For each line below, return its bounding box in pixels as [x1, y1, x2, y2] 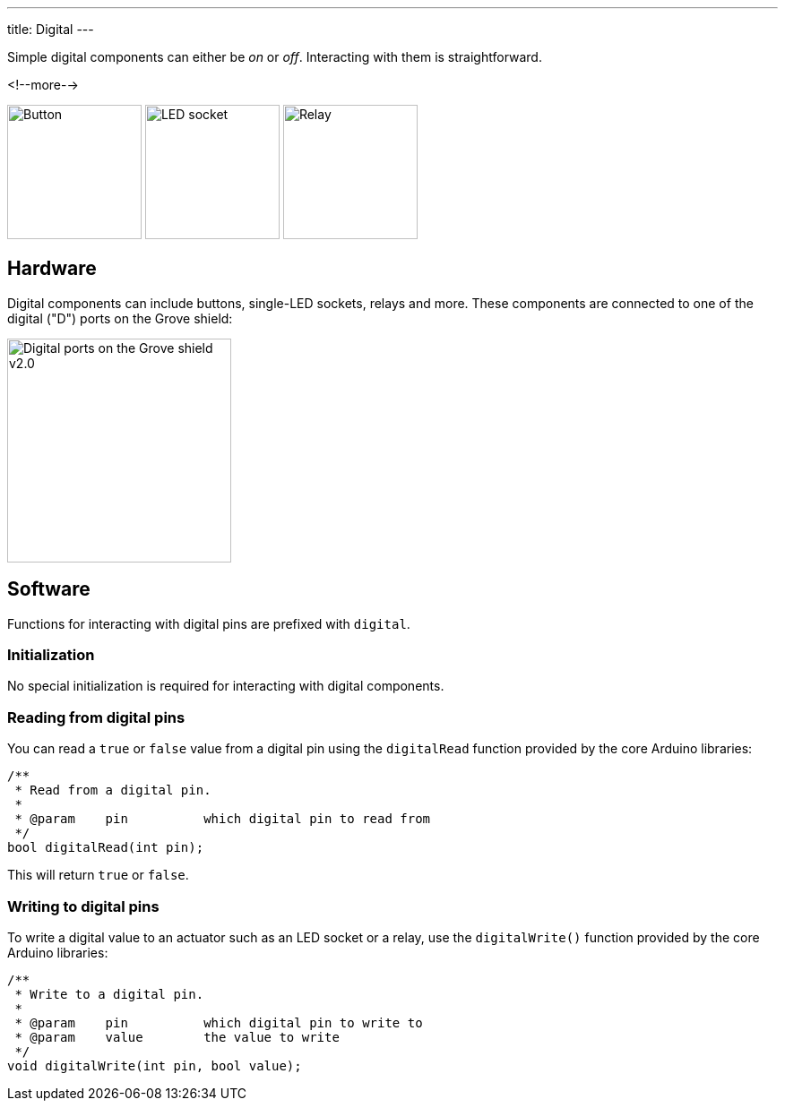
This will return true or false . [7, 867, 189, 883]
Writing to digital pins [7, 897, 160, 915]
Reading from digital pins [7, 708, 185, 726]
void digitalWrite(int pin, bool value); [7, 1058, 302, 1073]
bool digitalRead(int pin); [7, 840, 204, 855]
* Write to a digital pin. [14, 986, 204, 1001]
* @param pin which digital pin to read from [14, 812, 431, 827]
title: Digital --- [7, 21, 94, 37]
